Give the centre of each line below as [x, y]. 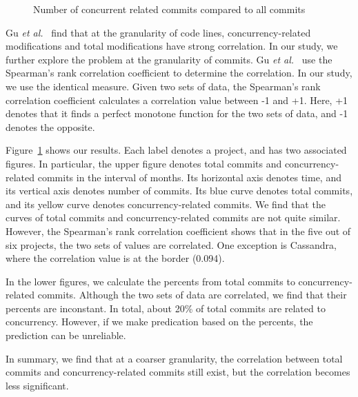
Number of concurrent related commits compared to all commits [169, 9]
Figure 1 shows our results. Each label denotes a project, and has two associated [176, 150]
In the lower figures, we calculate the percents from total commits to [150, 281]
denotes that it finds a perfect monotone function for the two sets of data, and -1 [177, 113]
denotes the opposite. [50, 126]
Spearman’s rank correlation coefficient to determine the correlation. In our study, [179, 73]
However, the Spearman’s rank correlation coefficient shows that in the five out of [178, 231]
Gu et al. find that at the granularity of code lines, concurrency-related [158, 32]
